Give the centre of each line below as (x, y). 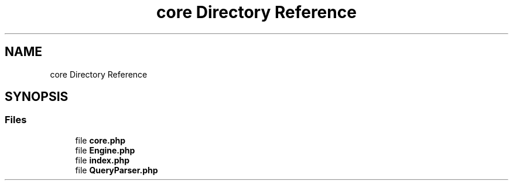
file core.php (100, 140)
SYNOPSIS (37, 97)
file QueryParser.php (117, 170)
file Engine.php (105, 150)
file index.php (102, 160)
